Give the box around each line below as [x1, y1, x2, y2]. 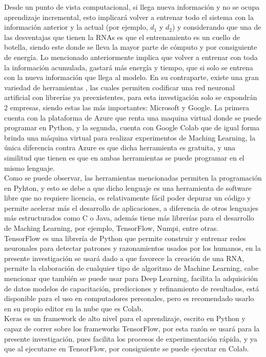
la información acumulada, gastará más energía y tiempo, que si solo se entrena [4, 62, 253, 72]
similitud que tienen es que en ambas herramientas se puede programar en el [4, 152, 244, 163]
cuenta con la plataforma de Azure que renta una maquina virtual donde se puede [4, 112, 262, 123]
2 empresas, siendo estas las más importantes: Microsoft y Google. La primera [4, 102, 249, 112]
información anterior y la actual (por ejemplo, [4, 22, 148, 32]
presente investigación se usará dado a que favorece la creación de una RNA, [4, 252, 244, 263]
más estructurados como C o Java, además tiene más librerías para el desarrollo [4, 212, 254, 223]
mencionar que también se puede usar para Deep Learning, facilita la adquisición [4, 273, 258, 284]
